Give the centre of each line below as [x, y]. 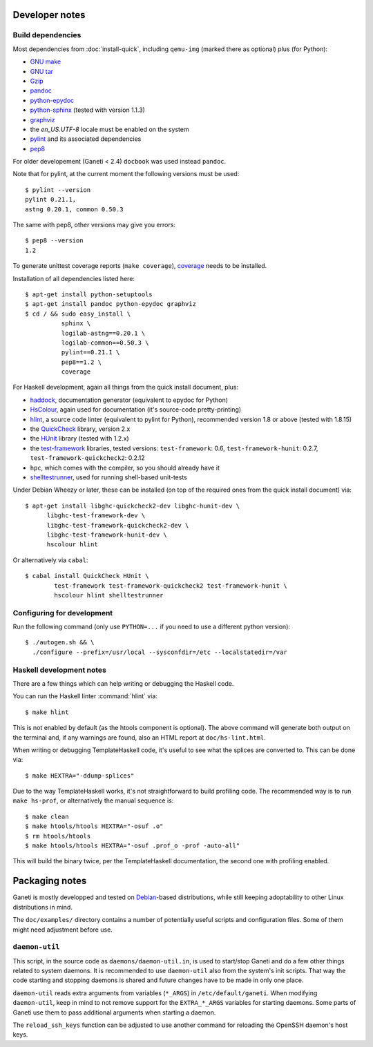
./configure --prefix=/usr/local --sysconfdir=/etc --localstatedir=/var [160, 652]
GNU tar [42, 71]
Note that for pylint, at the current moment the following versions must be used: [126, 174]
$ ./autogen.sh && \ [60, 643]
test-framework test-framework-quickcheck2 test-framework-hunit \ [171, 586]
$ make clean [47, 816]
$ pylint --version [58, 190]
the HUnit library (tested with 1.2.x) [79, 439]
